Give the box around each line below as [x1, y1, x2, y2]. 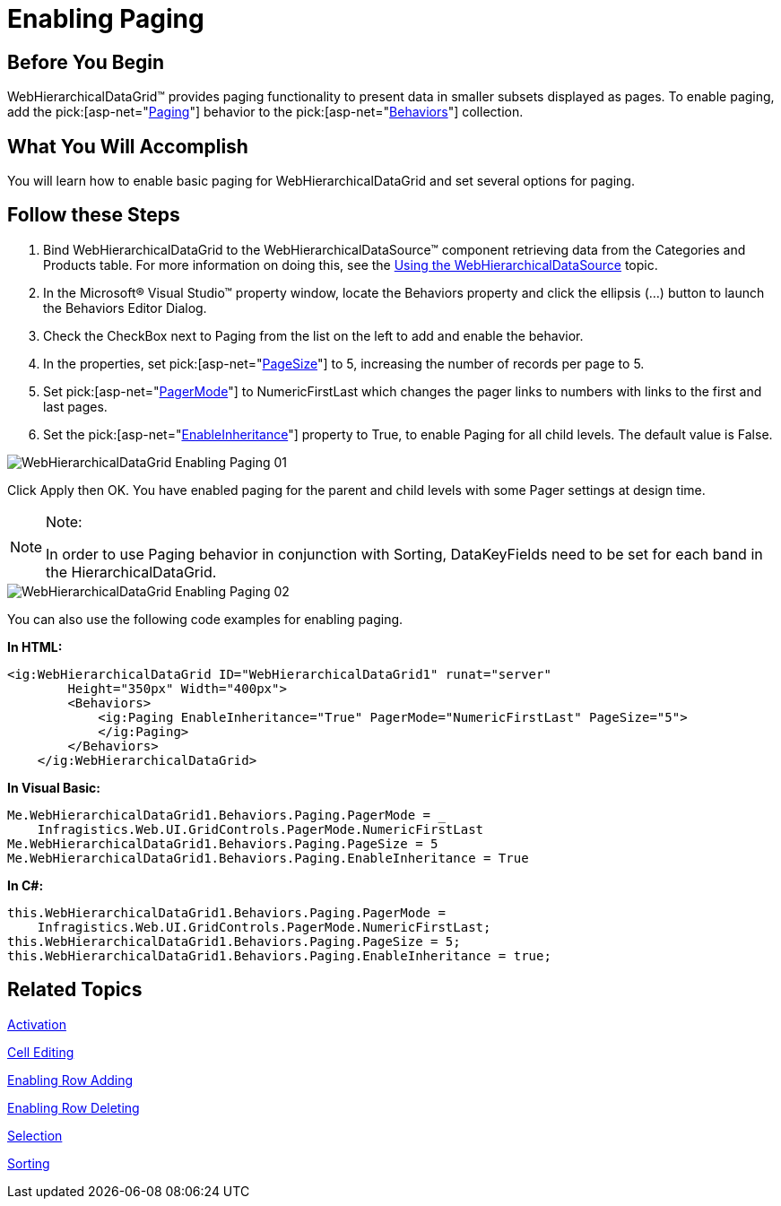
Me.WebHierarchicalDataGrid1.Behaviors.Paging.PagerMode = [7, 807, 431, 822]
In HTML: [7, 638, 63, 655]
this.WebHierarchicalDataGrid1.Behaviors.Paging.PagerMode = [7, 905, 446, 920]
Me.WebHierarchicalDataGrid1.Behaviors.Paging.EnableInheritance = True [7, 850, 529, 865]
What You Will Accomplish [7, 134, 248, 158]
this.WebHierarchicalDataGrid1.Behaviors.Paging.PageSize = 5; [7, 933, 461, 949]
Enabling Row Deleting [7, 1099, 140, 1115]
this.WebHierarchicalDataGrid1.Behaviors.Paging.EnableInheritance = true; [7, 948, 551, 963]
